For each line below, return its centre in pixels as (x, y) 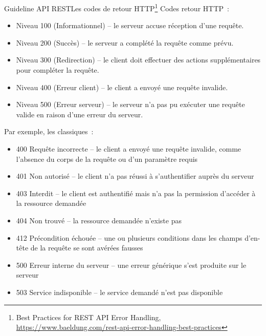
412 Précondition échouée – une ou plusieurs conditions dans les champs (129, 237)
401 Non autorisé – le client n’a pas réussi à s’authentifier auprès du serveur (135, 176)
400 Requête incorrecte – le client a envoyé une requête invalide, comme (129, 149)
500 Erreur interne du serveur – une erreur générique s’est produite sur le (131, 265)
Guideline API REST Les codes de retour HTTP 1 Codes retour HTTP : (117, 7)
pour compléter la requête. (58, 70)
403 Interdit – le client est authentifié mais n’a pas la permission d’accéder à (136, 193)
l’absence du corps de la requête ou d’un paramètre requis (107, 159)
